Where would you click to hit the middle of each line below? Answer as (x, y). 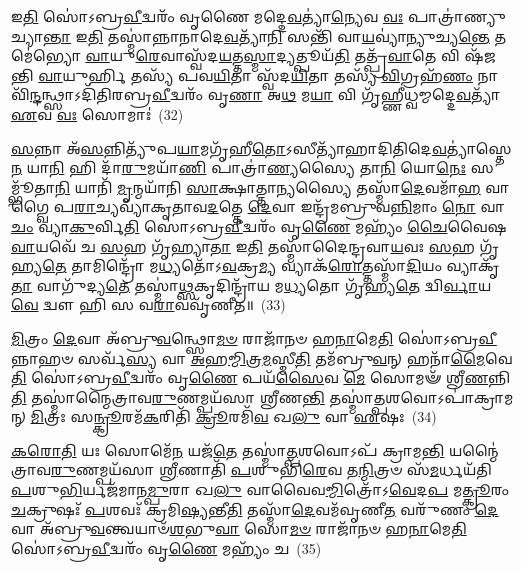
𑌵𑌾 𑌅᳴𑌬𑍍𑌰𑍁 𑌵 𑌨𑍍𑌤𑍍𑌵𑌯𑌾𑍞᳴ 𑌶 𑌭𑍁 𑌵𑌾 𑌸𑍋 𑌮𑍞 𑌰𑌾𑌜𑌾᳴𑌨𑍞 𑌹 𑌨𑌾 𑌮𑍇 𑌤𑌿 (239, 528)
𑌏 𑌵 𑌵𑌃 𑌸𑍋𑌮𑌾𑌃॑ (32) (97, 113)
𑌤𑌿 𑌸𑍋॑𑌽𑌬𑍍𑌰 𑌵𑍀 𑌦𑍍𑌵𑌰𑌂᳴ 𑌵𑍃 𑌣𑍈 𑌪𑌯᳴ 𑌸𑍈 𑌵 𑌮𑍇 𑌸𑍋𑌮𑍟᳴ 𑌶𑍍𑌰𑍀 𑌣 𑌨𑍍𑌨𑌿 (261, 377)
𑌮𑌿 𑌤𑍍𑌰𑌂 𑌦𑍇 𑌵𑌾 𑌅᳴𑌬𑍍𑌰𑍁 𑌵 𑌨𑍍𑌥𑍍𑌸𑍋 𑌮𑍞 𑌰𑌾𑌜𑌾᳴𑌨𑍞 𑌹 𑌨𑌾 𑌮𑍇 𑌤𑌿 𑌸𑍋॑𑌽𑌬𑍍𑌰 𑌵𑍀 (254, 337)
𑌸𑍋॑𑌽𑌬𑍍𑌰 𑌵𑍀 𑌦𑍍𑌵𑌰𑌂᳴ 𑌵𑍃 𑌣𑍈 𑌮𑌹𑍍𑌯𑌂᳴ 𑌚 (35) (166, 547)
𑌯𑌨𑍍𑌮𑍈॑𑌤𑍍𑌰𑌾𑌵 (474, 449)
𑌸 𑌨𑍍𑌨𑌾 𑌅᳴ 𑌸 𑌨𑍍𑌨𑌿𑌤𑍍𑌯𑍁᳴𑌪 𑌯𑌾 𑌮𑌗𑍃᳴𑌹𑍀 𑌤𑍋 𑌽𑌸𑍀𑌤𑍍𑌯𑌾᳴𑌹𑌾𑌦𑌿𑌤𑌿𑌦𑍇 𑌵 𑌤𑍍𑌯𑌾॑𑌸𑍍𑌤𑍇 (261, 147)
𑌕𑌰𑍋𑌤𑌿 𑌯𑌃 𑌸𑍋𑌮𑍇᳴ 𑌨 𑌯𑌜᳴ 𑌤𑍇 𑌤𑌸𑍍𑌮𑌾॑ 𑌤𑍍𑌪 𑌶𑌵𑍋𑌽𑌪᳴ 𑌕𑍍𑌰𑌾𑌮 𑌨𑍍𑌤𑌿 (228, 449)
